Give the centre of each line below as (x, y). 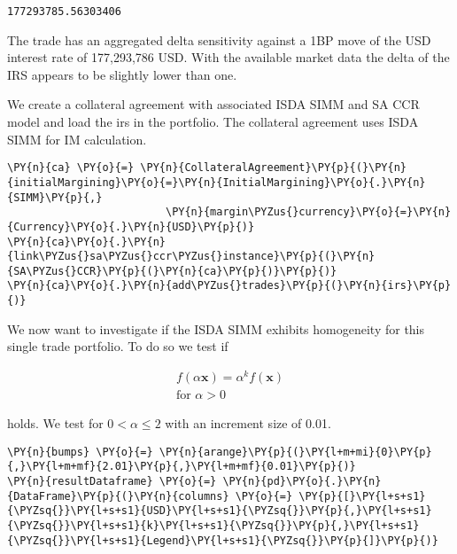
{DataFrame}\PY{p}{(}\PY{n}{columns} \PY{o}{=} (150, 496)
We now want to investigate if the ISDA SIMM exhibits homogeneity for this (216, 328)
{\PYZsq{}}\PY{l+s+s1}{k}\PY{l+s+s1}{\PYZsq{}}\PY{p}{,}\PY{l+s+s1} (213, 525)
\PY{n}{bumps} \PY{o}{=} (80, 452)
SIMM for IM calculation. (77, 139)
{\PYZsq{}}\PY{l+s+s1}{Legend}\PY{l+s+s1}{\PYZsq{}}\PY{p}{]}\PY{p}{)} (223, 540)
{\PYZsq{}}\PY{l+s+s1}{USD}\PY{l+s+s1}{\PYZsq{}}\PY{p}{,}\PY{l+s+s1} (220, 511)
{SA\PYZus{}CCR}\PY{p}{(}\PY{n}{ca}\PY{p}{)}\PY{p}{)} (172, 271)
